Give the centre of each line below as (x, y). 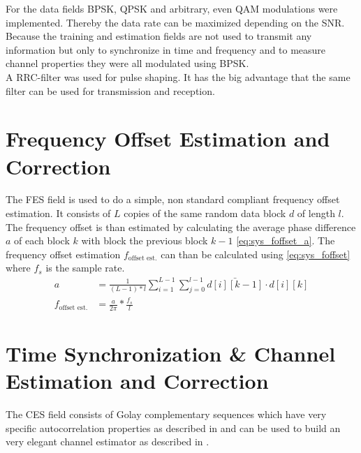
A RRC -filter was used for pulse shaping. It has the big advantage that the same (178, 76)
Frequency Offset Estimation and (168, 139)
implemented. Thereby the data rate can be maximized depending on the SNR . (175, 22)
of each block (42, 240)
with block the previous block (145, 240)
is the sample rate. (85, 268)
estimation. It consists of (58, 213)
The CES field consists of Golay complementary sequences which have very (166, 414)
